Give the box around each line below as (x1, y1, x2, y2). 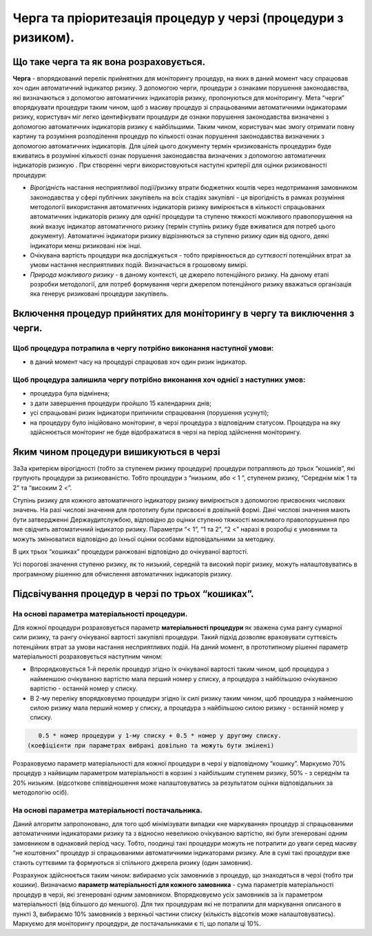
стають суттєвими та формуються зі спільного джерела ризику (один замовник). (12, 858, 253, 866)
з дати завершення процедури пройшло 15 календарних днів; (30, 399, 211, 407)
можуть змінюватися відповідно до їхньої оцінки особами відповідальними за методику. (12, 535, 276, 543)
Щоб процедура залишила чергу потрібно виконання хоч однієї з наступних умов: (12, 375, 306, 384)
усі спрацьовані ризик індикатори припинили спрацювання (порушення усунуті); (30, 409, 269, 417)
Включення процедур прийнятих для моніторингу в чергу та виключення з (12, 308, 355, 320)
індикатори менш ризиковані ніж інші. (30, 242, 142, 250)
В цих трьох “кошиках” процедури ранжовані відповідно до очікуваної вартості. (12, 547, 249, 556)
